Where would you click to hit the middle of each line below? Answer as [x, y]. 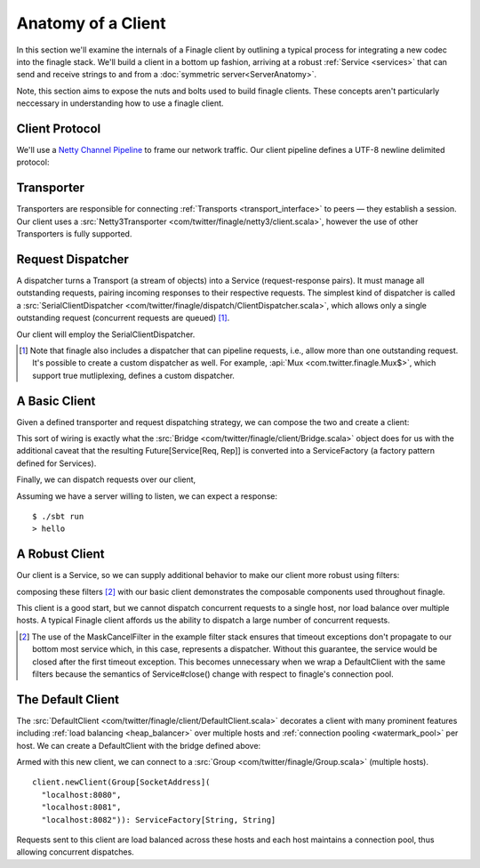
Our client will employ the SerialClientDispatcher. [106, 334]
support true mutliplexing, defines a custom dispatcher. [134, 375]
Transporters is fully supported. [74, 234]
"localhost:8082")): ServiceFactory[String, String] [159, 820]
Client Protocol [59, 129]
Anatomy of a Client [91, 23]
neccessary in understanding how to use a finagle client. [120, 103]
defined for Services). [56, 463]
